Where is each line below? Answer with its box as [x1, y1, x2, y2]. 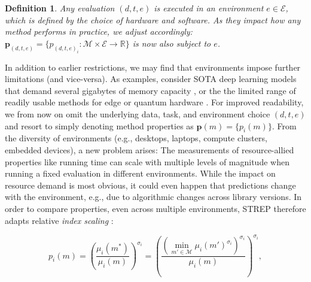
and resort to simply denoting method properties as [5, 119, 194, 132]
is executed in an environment [154, 2, 264, 14]
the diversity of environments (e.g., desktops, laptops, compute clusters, [5, 132, 267, 144]
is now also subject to [132, 37, 211, 49]
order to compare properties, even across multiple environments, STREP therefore [5, 202, 306, 214]
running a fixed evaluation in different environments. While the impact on [5, 167, 276, 180]
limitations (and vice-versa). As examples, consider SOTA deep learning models [5, 72, 297, 85]
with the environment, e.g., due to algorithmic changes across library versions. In [5, 190, 302, 203]
